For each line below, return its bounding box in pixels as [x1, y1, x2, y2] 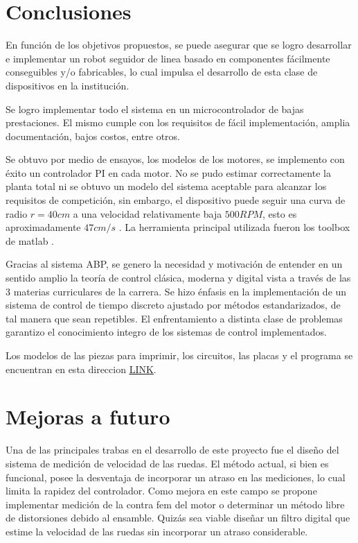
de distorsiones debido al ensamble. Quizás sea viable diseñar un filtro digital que [6, 510, 350, 525]
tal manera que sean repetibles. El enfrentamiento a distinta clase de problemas [6, 311, 343, 325]
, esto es [262, 206, 297, 221]
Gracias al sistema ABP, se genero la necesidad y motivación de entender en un [6, 257, 343, 271]
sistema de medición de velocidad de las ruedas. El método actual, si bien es [6, 456, 329, 470]
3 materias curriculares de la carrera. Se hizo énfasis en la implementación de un [6, 284, 347, 298]
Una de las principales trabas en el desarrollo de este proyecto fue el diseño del [6, 442, 339, 457]
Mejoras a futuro [6, 402, 170, 431]
